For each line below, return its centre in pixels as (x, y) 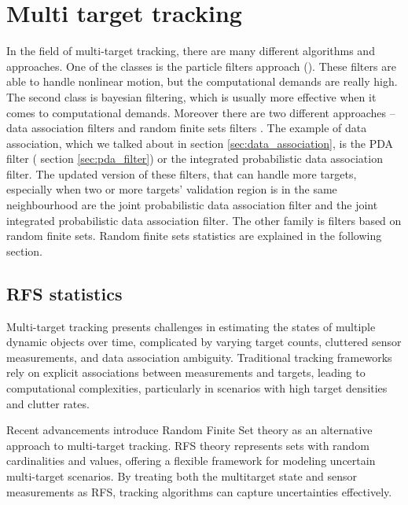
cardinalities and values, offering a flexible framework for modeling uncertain (191, 461)
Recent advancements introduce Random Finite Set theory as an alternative (189, 430)
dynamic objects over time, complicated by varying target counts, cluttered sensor (204, 342)
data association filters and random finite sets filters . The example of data (187, 128)
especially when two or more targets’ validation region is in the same (172, 189)
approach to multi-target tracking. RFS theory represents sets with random (188, 445)
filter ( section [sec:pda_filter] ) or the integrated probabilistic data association (195, 159)
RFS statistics (64, 293)
